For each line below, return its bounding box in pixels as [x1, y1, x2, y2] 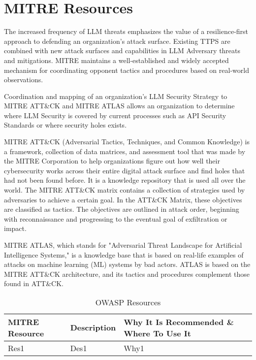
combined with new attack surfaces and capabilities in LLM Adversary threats [4, 45, 241, 56]
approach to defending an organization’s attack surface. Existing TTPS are [4, 35, 230, 46]
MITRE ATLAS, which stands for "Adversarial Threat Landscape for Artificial [4, 240, 242, 250]
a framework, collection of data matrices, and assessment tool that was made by [4, 146, 246, 156]
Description [70, 322, 116, 333]
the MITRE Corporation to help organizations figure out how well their [4, 156, 220, 166]
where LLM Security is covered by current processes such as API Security [4, 110, 226, 120]
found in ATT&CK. [4, 278, 64, 289]
